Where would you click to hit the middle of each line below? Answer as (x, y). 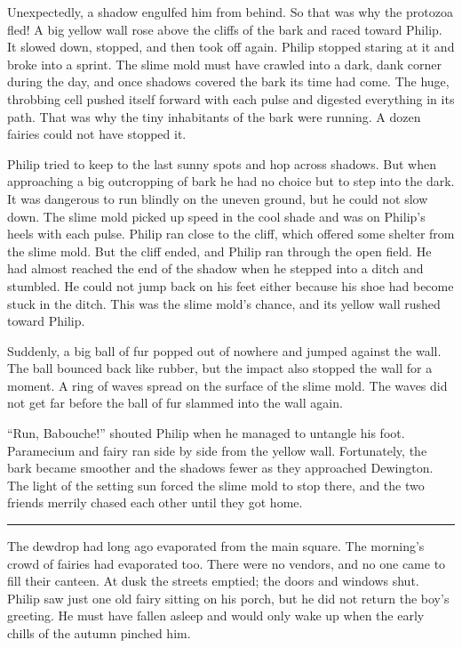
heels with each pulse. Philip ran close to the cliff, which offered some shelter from (231, 234)
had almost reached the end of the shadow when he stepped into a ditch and (215, 268)
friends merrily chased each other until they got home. (155, 502)
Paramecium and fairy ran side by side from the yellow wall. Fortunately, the (217, 450)
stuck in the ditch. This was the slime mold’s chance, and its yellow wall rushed (224, 303)
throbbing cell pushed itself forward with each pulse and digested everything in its (231, 98)
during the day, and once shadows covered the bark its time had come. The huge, (228, 81)
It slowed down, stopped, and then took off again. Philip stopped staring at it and (231, 47)
